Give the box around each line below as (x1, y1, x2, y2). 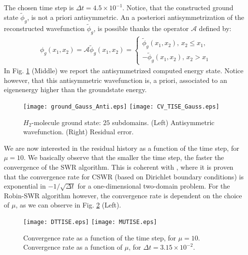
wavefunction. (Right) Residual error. (23, 127, 134, 137)
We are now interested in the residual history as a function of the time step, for (4, 143, 239, 153)
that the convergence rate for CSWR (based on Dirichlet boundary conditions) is (4, 171, 244, 181)
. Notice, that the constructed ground (122, 2, 233, 12)
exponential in (4, 181, 46, 191)
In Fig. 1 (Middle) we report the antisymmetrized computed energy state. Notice (4, 65, 244, 76)
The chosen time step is (4, 2, 74, 12)
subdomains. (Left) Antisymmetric (112, 117, 215, 127)
